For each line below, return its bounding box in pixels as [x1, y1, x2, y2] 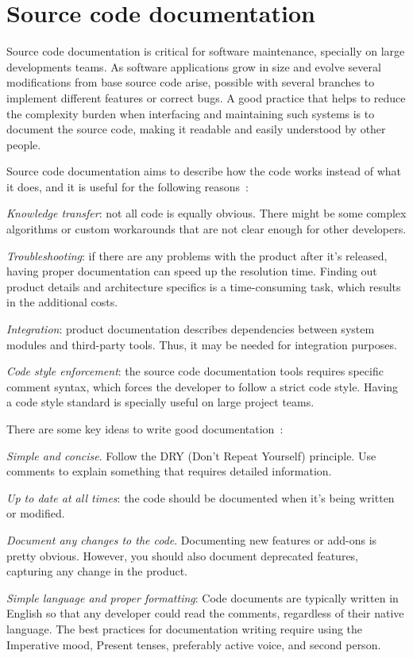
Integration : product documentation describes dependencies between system [6, 321, 375, 337]
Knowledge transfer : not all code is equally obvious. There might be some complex [6, 205, 407, 221]
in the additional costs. [6, 294, 118, 310]
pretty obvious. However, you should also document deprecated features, [6, 547, 359, 564]
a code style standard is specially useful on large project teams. [6, 394, 315, 410]
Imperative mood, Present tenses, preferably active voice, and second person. [6, 636, 381, 652]
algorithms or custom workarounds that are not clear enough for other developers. [6, 221, 407, 237]
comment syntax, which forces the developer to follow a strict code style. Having [6, 378, 399, 394]
